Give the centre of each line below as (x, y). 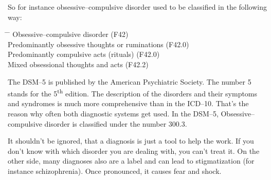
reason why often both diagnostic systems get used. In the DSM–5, (113, 113)
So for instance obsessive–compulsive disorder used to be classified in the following (138, 7)
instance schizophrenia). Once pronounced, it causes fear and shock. (115, 171)
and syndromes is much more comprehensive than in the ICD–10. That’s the (128, 103)
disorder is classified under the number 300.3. (116, 123)
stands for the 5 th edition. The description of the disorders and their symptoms (133, 93)
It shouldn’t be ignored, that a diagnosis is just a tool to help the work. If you (131, 141)
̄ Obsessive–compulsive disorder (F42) (68, 34)
